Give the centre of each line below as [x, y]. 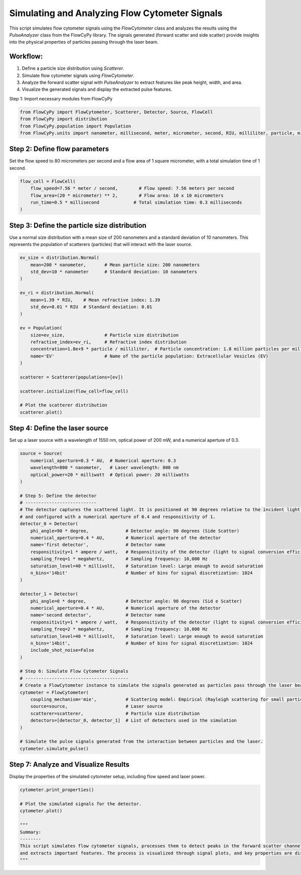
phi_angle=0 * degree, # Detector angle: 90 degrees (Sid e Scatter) [136, 601]
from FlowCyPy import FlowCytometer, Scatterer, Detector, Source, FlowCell [116, 112]
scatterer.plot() [41, 412]
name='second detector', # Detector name [98, 615]
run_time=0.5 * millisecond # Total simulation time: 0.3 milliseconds [136, 203]
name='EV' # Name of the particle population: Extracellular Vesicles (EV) [149, 356]
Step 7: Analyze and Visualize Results [69, 765]
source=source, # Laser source [97, 706]
